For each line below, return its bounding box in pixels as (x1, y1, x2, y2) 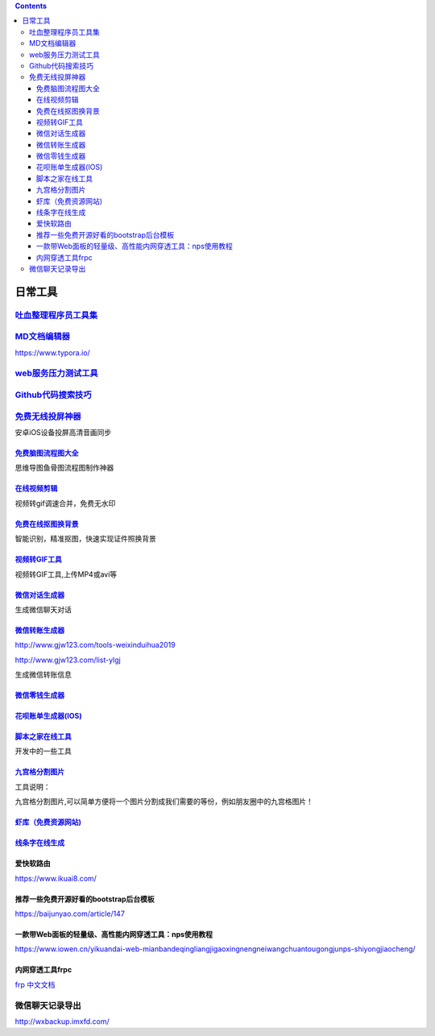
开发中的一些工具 (14, 746, 72, 756)
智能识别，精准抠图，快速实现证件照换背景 (14, 534, 156, 544)
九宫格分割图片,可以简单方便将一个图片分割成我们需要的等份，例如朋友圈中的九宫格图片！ (14, 797, 314, 806)
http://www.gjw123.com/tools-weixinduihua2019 (14, 640, 176, 650)
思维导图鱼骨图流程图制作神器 (14, 463, 114, 473)
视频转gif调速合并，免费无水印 (14, 498, 116, 508)
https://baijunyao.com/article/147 (14, 909, 125, 918)
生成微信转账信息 (14, 669, 72, 680)
